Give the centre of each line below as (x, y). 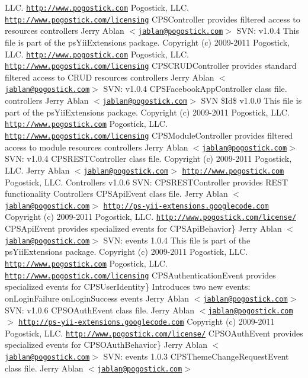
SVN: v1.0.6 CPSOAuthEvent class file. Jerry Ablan (100, 310)
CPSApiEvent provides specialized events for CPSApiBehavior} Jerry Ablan (143, 228)
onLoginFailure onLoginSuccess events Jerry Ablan (97, 298)
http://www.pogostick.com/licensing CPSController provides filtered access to (153, 19)
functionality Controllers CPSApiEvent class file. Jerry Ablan (116, 193)
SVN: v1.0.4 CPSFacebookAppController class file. (195, 89)
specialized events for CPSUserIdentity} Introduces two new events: (128, 286)
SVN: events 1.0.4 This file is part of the (177, 240)
